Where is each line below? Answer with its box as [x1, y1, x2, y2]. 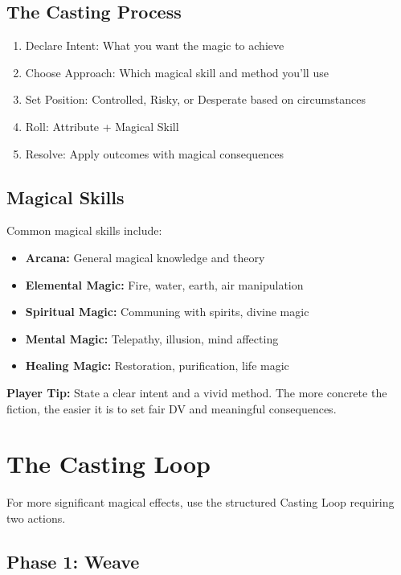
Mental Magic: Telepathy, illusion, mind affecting [25, 330, 279, 347]
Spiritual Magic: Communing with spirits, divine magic [25, 303, 309, 320]
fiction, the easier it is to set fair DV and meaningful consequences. [6, 400, 337, 417]
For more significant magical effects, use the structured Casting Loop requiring [6, 494, 395, 511]
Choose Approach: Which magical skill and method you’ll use [25, 64, 329, 80]
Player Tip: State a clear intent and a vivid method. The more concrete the [6, 384, 387, 400]
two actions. [6, 509, 66, 526]
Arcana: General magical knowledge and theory [25, 248, 265, 265]
